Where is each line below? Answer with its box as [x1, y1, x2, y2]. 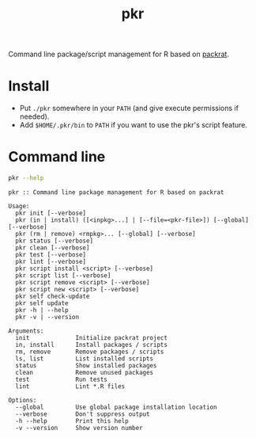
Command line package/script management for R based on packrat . [8, 49, 229, 59]
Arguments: [8, 326, 44, 335]
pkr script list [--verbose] [15, 271, 111, 280]
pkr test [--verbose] [15, 250, 87, 258]
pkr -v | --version [15, 313, 80, 321]
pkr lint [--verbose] [15, 257, 87, 265]
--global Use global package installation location [15, 403, 217, 411]
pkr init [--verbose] [15, 209, 87, 217]
